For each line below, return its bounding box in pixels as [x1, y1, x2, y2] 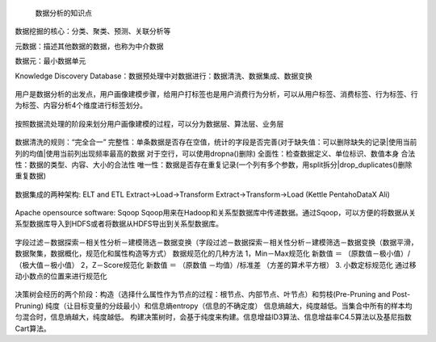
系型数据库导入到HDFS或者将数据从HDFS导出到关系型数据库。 [15, 219, 224, 229]
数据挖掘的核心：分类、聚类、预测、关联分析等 [15, 27, 171, 36]
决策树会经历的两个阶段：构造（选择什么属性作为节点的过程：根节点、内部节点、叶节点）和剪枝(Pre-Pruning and [15, 290, 391, 299]
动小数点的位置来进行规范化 [15, 271, 107, 282]
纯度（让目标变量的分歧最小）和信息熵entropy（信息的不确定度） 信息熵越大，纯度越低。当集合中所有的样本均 [45, 301, 413, 311]
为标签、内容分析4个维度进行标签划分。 [15, 101, 148, 111]
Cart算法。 [15, 323, 52, 333]
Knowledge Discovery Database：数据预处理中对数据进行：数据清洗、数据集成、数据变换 [15, 71, 312, 81]
